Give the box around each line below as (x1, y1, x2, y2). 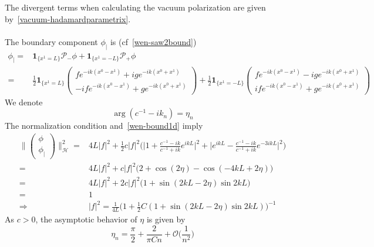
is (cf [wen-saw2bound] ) (110, 35, 197, 47)
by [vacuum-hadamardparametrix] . (5, 12, 131, 25)
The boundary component (5, 35, 98, 47)
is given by (146, 213, 186, 225)
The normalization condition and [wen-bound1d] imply (5, 119, 203, 132)
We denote (5, 95, 43, 108)
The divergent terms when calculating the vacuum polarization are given (5, 1, 266, 13)
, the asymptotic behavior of (35, 213, 137, 225)
